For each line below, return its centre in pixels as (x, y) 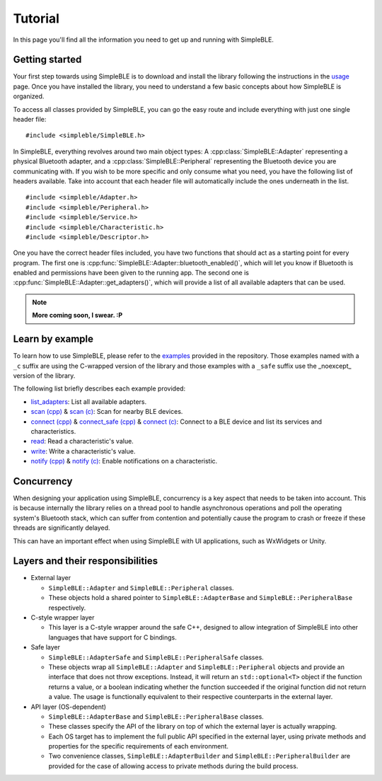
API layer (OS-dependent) (68, 707)
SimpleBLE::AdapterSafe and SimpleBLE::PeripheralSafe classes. (156, 657)
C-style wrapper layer (63, 618)
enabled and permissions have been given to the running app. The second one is (131, 273)
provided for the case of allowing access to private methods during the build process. (173, 766)
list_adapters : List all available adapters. (89, 401)
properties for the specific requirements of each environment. (139, 746)
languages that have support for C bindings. (112, 637)
